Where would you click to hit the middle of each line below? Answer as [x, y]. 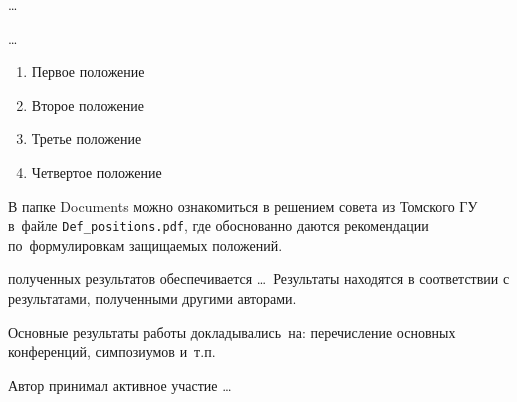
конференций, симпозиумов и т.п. [112, 351]
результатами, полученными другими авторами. [152, 298]
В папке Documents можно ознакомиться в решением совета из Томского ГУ [243, 205]
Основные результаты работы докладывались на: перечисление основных [232, 331]
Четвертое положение [96, 171]
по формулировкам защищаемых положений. [145, 244]
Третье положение [86, 138]
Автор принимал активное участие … [120, 384]
